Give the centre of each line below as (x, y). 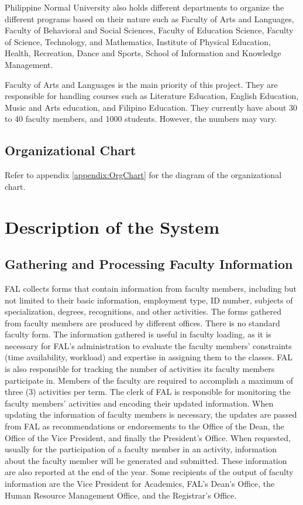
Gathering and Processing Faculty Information (149, 264)
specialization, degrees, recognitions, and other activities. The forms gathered (143, 311)
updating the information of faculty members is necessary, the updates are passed (151, 414)
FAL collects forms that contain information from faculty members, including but (151, 288)
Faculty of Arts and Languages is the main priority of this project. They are (141, 84)
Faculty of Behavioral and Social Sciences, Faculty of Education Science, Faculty (149, 30)
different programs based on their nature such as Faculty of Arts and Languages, (149, 18)
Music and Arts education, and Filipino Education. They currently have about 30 (151, 107)
